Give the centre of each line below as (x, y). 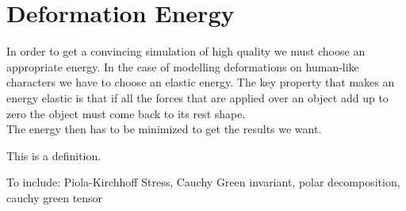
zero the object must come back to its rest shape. (126, 113)
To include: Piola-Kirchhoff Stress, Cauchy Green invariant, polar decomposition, (203, 182)
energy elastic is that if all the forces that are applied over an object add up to (197, 97)
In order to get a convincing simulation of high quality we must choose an (186, 51)
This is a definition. (54, 155)
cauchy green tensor (55, 197)
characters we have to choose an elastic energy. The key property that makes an (201, 82)
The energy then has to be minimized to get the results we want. (164, 129)
